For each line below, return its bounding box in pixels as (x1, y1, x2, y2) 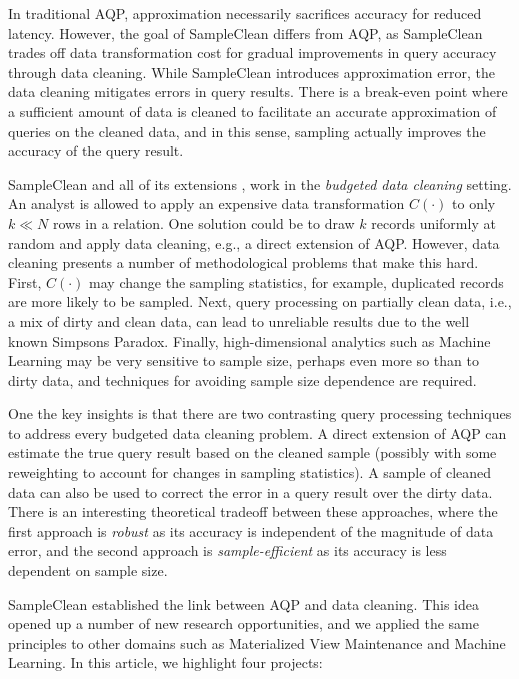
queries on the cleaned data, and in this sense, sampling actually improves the (8, 120, 486, 141)
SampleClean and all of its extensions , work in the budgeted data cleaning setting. (8, 173, 512, 194)
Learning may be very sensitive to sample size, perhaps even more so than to (8, 350, 479, 371)
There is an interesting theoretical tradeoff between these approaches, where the (8, 501, 498, 522)
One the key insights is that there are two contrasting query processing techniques (8, 403, 512, 424)
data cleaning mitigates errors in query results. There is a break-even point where (8, 81, 508, 102)
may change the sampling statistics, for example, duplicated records (89, 271, 504, 292)
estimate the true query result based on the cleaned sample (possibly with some (8, 442, 497, 463)
